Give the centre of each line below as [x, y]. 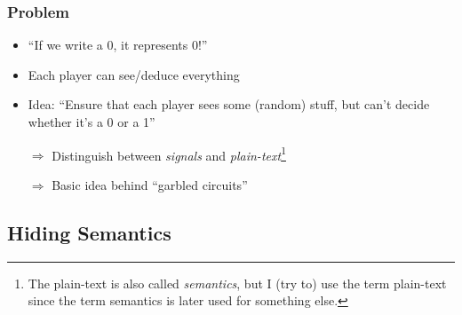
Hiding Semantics [89, 232]
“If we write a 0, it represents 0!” [118, 45]
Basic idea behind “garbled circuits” [150, 184]
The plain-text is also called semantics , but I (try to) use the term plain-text [237, 283]
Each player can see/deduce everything [134, 74]
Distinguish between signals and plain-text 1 [169, 154]
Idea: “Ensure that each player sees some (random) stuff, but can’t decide [229, 104]
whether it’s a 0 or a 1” [92, 122]
